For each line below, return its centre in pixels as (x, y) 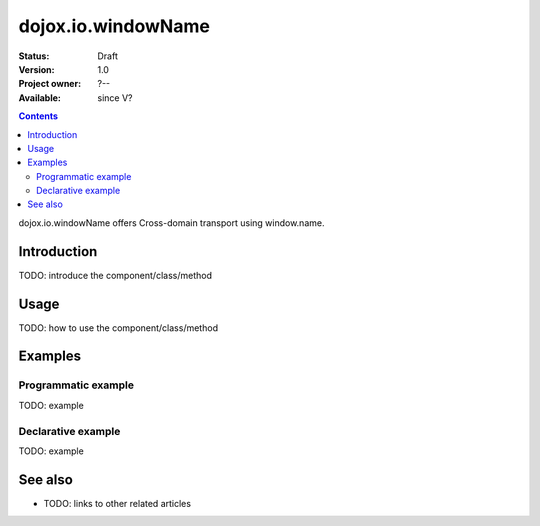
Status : (34, 56)
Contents (38, 116)
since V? (115, 97)
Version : (36, 69)
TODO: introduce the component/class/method (115, 275)
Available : (40, 97)
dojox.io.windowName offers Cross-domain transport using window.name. (171, 222)
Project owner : (50, 84)
